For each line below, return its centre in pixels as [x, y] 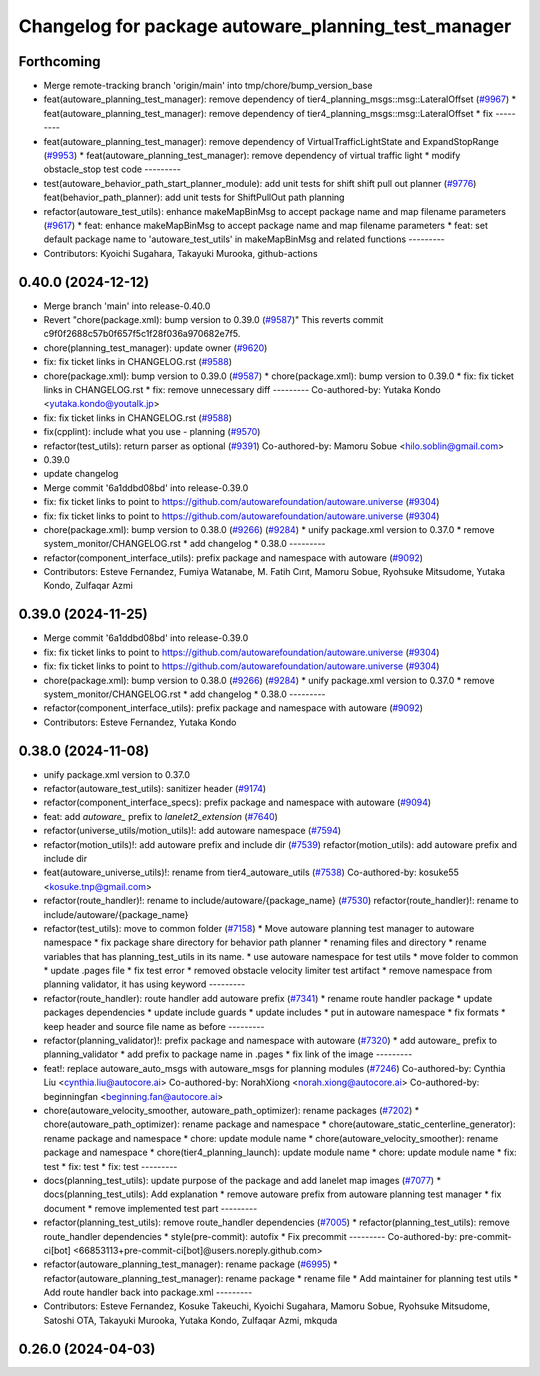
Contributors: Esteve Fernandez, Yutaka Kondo [140, 722]
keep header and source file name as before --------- [154, 1026]
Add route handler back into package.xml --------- [148, 1292]
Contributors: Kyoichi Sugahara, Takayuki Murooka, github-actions [181, 253]
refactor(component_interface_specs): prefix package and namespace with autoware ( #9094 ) [237, 802]
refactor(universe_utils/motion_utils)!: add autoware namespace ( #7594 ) [192, 831]
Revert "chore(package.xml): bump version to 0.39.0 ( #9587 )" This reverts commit [213, 320]
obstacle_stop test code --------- [112, 169]
